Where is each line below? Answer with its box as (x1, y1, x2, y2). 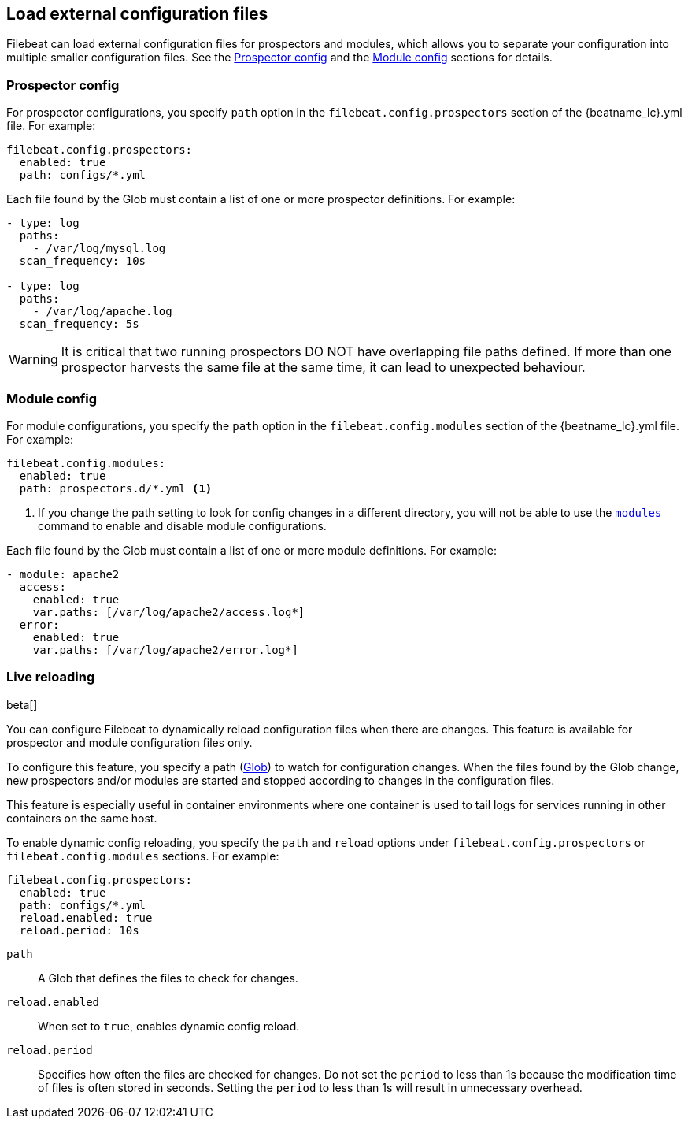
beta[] (6, 697, 38, 711)
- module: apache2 (6, 567, 120, 581)
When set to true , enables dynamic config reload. (38, 1019, 300, 1033)
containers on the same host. (6, 811, 157, 825)
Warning (9, 351, 58, 368)
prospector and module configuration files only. (6, 735, 253, 749)
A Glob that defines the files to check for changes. (38, 971, 298, 985)
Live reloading (6, 669, 95, 685)
